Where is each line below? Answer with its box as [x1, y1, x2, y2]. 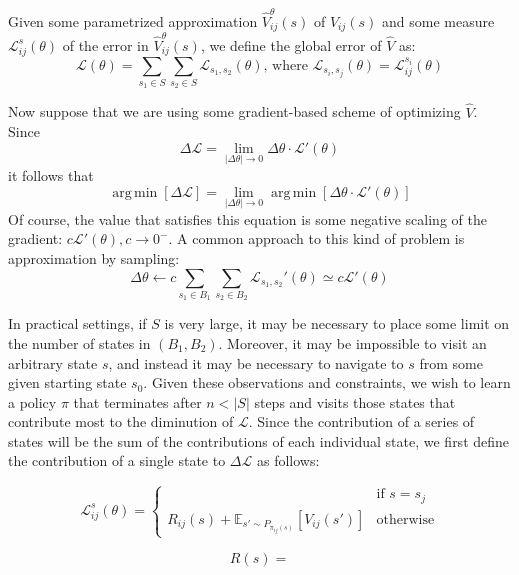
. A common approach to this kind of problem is [168, 228, 465, 249]
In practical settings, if [8, 313, 147, 334]
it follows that [8, 164, 94, 185]
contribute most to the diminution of [8, 411, 234, 432]
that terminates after [73, 391, 202, 412]
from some [419, 352, 483, 373]
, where [263, 58, 308, 73]
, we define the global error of [200, 34, 382, 55]
